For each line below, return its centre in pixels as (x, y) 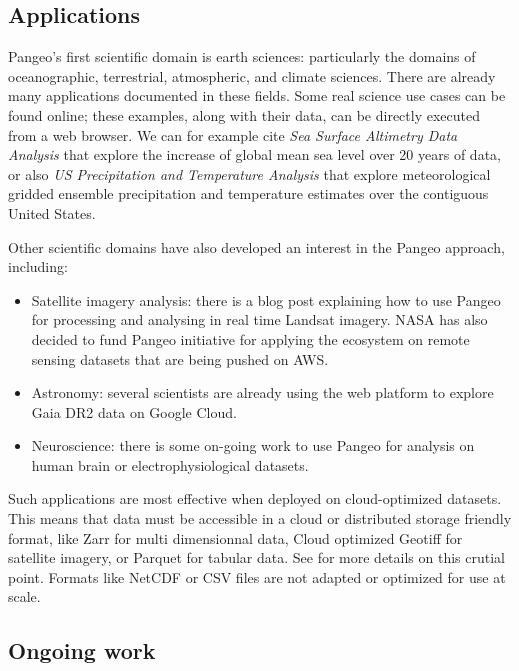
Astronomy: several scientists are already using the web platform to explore (262, 392)
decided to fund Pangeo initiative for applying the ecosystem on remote (250, 338)
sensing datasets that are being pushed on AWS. (180, 358)
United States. (52, 212)
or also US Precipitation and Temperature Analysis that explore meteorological (249, 173)
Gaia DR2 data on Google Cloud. (134, 411)
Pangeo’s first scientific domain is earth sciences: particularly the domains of (242, 56)
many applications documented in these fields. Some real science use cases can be (257, 95)
